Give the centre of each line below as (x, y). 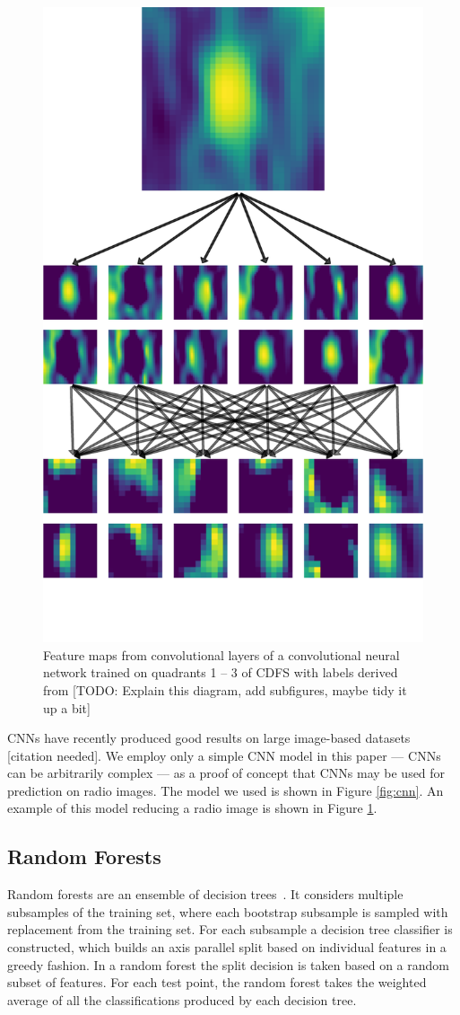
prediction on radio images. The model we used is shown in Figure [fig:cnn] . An (226, 790)
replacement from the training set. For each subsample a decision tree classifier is (230, 929)
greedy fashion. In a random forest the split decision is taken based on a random (228, 964)
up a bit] (67, 707)
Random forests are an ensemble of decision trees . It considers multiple (205, 894)
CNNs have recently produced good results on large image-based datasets (209, 738)
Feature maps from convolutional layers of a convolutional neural (221, 654)
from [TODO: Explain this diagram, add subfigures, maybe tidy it (225, 689)
